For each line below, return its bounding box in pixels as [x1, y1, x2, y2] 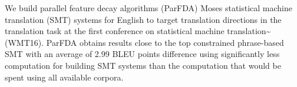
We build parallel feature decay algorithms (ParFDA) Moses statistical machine [5, 2, 293, 14]
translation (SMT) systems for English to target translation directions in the [5, 13, 282, 25]
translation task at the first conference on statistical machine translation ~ [5, 25, 271, 37]
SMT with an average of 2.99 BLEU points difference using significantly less [5, 48, 280, 60]
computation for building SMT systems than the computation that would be [5, 59, 281, 71]
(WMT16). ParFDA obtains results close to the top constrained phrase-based [5, 36, 284, 48]
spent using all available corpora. [5, 71, 124, 83]
